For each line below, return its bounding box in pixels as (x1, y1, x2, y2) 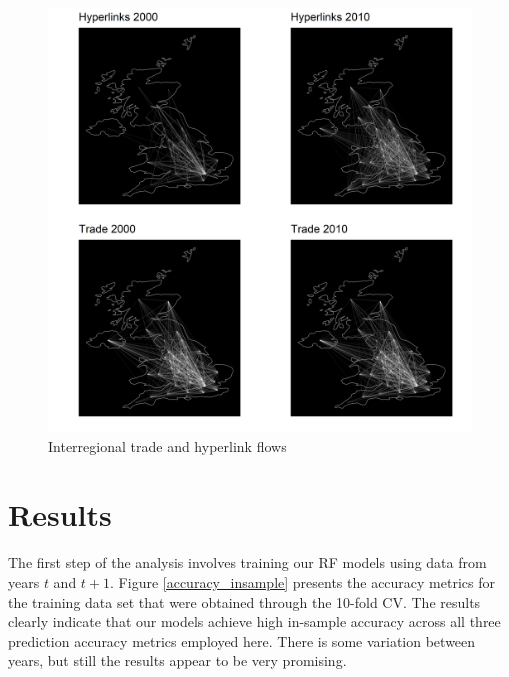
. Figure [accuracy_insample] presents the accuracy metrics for (110, 571, 495, 592)
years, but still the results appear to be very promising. (8, 650, 347, 671)
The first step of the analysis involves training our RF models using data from (8, 552, 487, 573)
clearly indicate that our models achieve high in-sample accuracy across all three (8, 611, 501, 632)
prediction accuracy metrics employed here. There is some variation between (8, 630, 476, 651)
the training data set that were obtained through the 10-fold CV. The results (8, 591, 481, 612)
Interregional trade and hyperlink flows (48, 435, 287, 456)
